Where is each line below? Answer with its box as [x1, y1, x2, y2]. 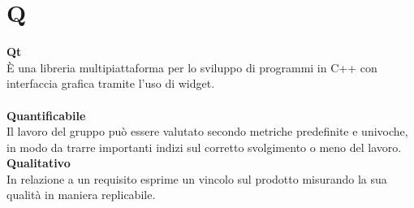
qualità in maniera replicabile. [6, 186, 156, 203]
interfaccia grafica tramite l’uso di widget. [6, 75, 215, 92]
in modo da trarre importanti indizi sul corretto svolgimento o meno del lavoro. [6, 138, 402, 155]
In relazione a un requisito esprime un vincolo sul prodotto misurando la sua [6, 170, 387, 187]
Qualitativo [6, 154, 71, 171]
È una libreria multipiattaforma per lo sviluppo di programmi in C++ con [6, 58, 377, 76]
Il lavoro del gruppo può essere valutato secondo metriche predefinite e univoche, [6, 123, 408, 140]
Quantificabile [6, 106, 86, 123]
